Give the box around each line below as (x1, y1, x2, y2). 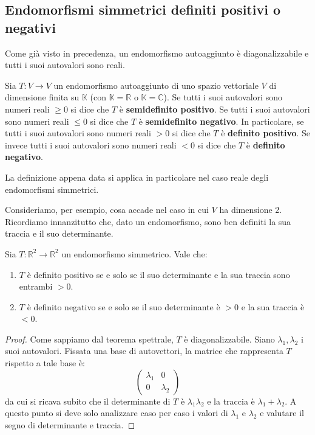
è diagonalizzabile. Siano (184, 332, 275, 345)
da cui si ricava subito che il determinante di (5, 394, 171, 407)
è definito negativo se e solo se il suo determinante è (27, 300, 220, 313)
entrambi (19, 280, 53, 293)
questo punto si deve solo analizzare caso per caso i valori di (5, 406, 228, 419)
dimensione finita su (5, 91, 80, 103)
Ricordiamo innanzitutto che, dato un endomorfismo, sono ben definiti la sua (5, 215, 291, 228)
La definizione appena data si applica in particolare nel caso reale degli (5, 170, 269, 183)
